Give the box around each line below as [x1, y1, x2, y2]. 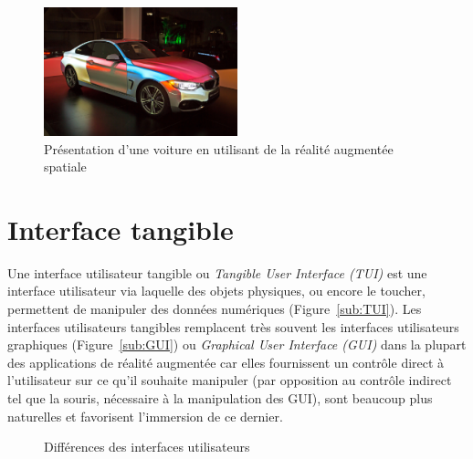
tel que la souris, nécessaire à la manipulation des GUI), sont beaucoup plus [7, 389, 433, 408]
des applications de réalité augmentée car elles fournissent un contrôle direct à [7, 352, 445, 371]
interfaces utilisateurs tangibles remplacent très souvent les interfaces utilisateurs [7, 317, 459, 336]
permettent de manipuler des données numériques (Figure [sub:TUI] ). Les [7, 299, 422, 318]
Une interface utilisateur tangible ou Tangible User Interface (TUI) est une [7, 263, 427, 282]
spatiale [44, 157, 87, 176]
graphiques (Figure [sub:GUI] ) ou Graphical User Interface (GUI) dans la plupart [7, 335, 467, 354]
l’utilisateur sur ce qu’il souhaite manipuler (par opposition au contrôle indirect [7, 370, 452, 390]
